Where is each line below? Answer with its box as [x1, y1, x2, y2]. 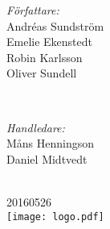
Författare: [6, 2, 59, 18]
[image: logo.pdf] [6, 210, 104, 223]
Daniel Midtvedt [6, 150, 88, 167]
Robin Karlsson [6, 48, 83, 65]
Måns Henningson [6, 135, 95, 152]
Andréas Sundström [6, 17, 104, 34]
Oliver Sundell [6, 65, 77, 81]
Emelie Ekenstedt [6, 33, 93, 50]
